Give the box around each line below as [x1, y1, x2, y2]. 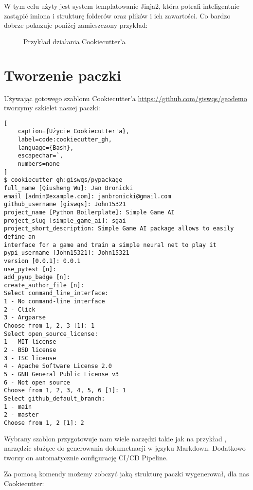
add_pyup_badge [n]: [4, 274, 71, 281]
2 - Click [4, 306, 36, 313]
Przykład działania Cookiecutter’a [23, 36, 126, 46]
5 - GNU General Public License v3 [4, 371, 119, 378]
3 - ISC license [4, 354, 56, 362]
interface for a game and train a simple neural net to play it [4, 241, 217, 248]
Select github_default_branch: [4, 395, 105, 402]
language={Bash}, [18, 144, 74, 151]
